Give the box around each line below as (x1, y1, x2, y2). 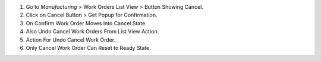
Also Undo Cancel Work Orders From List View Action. (26, 28, 159, 35)
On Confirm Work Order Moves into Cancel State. (26, 19, 147, 26)
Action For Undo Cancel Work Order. (26, 36, 116, 43)
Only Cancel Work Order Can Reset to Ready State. (26, 44, 152, 51)
